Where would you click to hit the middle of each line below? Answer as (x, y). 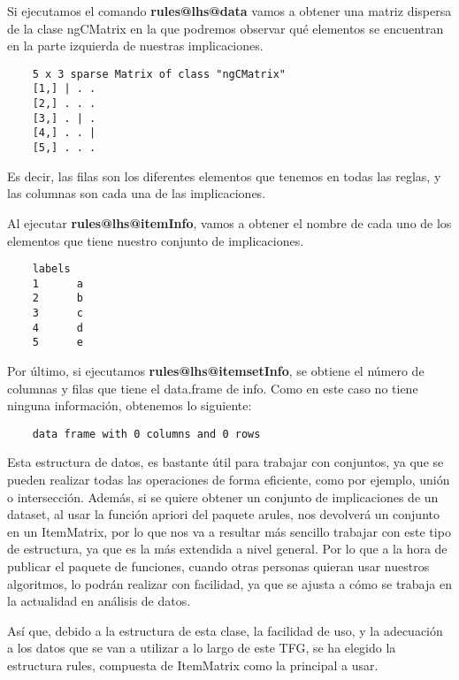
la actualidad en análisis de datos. (99, 601)
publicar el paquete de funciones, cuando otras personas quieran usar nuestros (218, 566)
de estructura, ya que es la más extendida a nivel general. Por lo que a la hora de (227, 549)
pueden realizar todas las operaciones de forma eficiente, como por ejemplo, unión (229, 480)
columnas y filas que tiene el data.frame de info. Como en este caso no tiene (213, 388)
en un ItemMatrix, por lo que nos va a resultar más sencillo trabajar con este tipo (229, 531)
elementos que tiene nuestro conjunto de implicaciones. (156, 240)
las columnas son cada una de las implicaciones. (137, 193)
